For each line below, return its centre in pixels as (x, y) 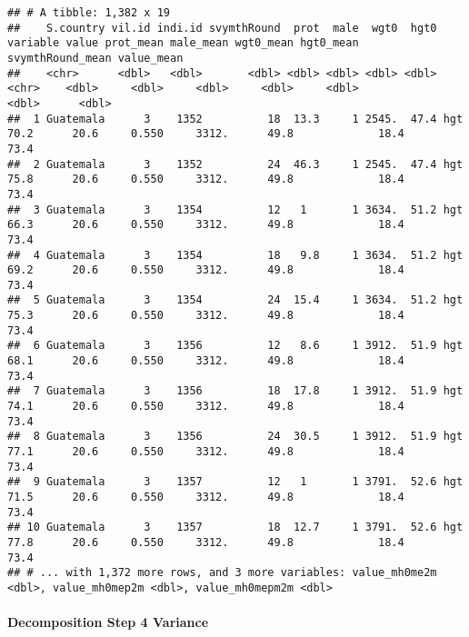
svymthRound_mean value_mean (95, 58)
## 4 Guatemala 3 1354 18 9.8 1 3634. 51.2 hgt (235, 255)
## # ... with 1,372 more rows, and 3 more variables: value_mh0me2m (222, 573)
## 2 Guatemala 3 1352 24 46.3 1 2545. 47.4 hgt (235, 164)
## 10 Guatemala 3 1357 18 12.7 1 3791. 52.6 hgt (235, 528)
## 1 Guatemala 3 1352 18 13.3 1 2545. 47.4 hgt (235, 119)
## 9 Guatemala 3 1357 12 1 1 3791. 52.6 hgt (235, 482)
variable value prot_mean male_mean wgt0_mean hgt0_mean (183, 43)
